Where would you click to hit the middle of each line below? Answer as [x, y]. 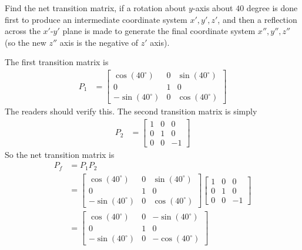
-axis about [213, 8]
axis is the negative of [99, 42]
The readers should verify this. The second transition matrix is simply [131, 111]
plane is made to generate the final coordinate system [159, 31]
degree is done [272, 8]
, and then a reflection [257, 19]
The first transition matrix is [57, 62]
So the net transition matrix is [60, 154]
